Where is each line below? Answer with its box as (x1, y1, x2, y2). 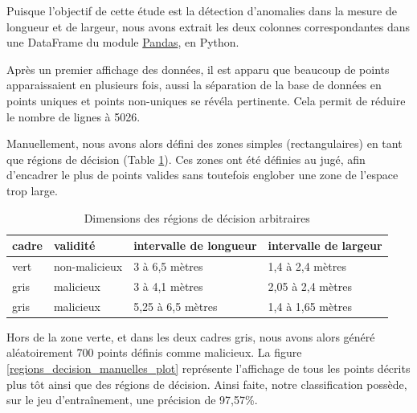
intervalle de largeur (268, 237, 382, 254)
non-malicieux (53, 257, 123, 274)
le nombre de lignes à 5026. (6, 108, 141, 125)
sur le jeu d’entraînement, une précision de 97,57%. (6, 391, 258, 408)
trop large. (6, 182, 58, 198)
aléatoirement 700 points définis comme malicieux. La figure (6, 344, 302, 361)
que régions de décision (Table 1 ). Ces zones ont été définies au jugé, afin (6, 150, 366, 167)
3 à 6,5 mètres (133, 257, 203, 274)
